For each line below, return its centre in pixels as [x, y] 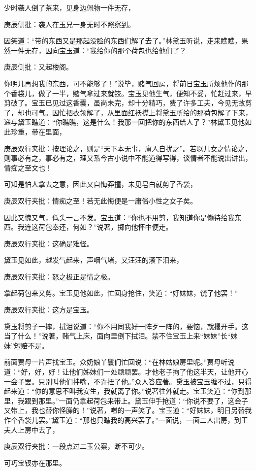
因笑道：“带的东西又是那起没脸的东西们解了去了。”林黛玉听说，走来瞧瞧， [123, 41]
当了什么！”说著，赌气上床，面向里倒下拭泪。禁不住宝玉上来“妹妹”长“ [117, 336]
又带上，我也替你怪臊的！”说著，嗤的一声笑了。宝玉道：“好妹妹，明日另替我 [128, 410]
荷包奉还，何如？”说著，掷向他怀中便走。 [105, 227]
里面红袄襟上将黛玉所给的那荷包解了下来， [183, 112]
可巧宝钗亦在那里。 [35, 462]
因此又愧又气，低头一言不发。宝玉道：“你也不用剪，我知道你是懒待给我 [119, 217]
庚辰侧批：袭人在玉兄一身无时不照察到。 [69, 24]
